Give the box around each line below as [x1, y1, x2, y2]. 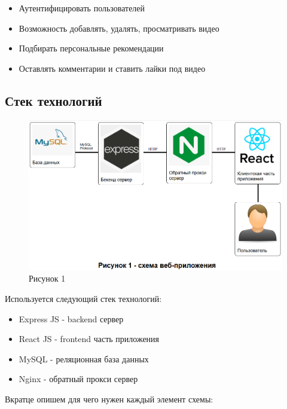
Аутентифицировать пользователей [19, 2, 145, 14]
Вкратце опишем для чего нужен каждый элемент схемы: [5, 392, 213, 405]
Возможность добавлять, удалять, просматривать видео [19, 22, 219, 34]
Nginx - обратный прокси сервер [19, 373, 138, 385]
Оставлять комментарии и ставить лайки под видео [19, 62, 206, 74]
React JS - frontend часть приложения [19, 332, 160, 345]
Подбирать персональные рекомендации [19, 42, 164, 54]
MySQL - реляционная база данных [19, 352, 149, 365]
